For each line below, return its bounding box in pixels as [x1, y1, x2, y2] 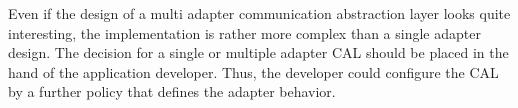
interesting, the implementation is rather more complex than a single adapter [8, 22, 481, 43]
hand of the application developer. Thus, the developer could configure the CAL [8, 61, 499, 82]
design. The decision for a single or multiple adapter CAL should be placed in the [8, 42, 509, 63]
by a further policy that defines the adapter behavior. [8, 81, 336, 102]
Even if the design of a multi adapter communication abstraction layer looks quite [8, 3, 511, 23]
